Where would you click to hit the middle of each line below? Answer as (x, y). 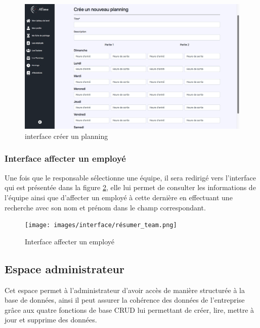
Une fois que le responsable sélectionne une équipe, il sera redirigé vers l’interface (130, 177)
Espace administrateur (64, 268)
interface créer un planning (67, 136)
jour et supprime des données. (51, 320)
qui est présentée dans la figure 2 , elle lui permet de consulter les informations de (130, 187)
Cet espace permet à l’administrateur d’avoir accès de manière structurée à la (125, 290)
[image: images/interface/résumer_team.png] (101, 225)
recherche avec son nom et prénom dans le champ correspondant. (105, 207)
